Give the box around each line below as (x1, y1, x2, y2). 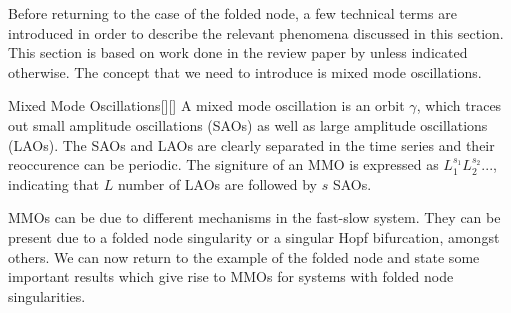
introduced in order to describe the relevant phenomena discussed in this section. (8, 22, 504, 43)
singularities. (8, 285, 86, 306)
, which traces (416, 95, 502, 116)
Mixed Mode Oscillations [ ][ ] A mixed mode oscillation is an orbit (8, 95, 405, 116)
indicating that (8, 173, 100, 194)
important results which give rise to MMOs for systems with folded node (8, 266, 454, 287)
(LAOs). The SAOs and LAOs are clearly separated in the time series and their (8, 134, 495, 155)
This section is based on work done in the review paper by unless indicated (8, 42, 468, 63)
